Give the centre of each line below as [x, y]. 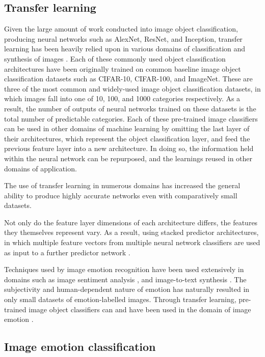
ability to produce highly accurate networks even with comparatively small [121, 195]
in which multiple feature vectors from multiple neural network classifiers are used [132, 242]
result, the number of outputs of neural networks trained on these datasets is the [130, 108]
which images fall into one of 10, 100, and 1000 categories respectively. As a [122, 98]
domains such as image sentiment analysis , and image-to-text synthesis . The [125, 279]
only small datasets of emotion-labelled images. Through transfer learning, [120, 299]
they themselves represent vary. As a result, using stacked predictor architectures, [131, 232]
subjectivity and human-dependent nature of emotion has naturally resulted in [127, 289]
